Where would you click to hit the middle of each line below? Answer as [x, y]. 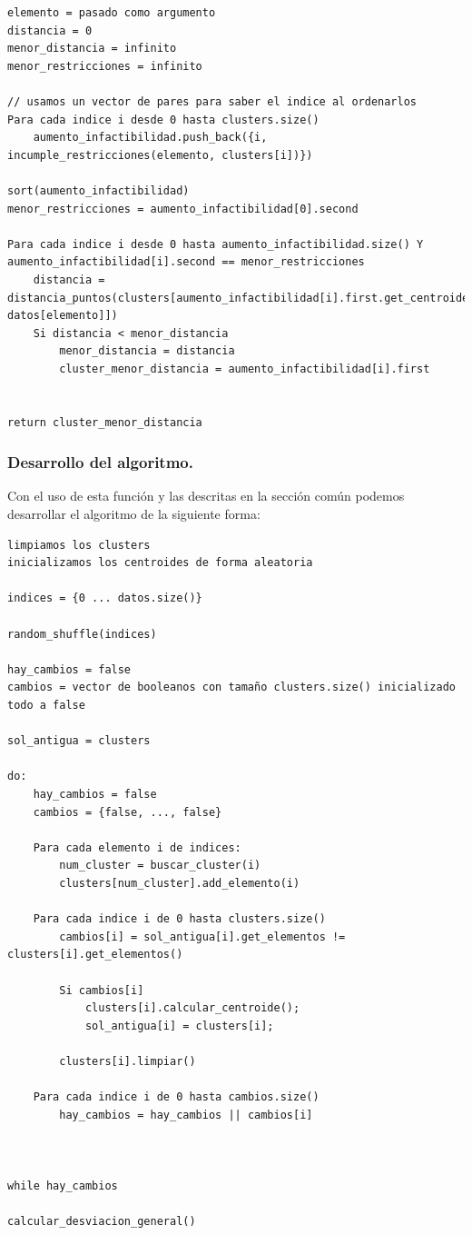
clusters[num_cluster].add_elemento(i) [180, 883]
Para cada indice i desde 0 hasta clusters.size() [163, 120]
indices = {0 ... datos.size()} [105, 598]
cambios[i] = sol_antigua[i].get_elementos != [202, 936]
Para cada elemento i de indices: [137, 847]
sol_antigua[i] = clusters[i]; [179, 1026]
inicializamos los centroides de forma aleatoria [160, 563]
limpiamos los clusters [79, 545]
